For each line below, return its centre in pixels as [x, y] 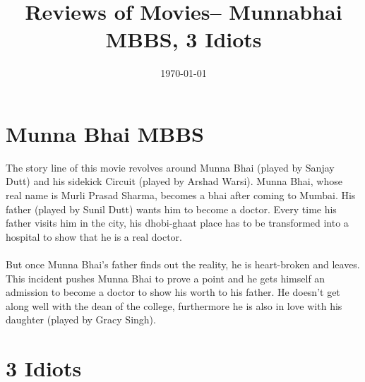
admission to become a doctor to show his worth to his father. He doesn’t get [173, 292]
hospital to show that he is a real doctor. [94, 236]
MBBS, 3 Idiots [184, 39]
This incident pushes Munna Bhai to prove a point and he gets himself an [166, 278]
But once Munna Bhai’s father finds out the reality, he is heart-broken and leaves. [183, 264]
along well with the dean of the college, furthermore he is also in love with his [174, 305]
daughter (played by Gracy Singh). [81, 320]
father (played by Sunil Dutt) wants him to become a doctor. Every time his [171, 209]
